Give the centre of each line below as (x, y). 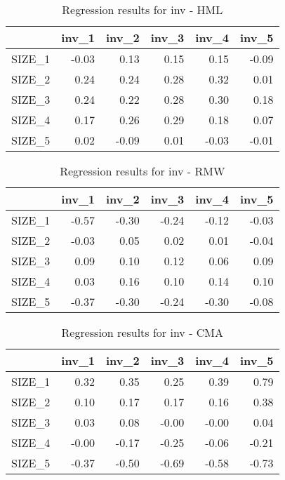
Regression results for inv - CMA (142, 332)
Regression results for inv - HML (142, 9)
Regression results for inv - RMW (142, 171)
